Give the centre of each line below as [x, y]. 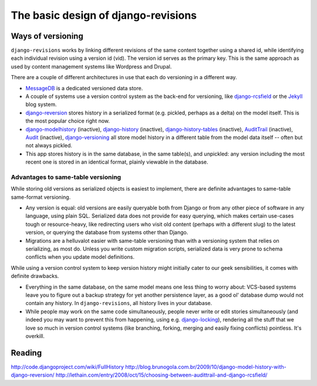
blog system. [41, 104]
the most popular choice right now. [68, 121]
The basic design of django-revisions [104, 15]
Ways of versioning [47, 36]
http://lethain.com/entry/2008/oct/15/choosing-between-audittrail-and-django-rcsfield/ [161, 375]
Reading [26, 353]
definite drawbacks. [35, 276]
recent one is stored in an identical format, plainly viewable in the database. [117, 162]
